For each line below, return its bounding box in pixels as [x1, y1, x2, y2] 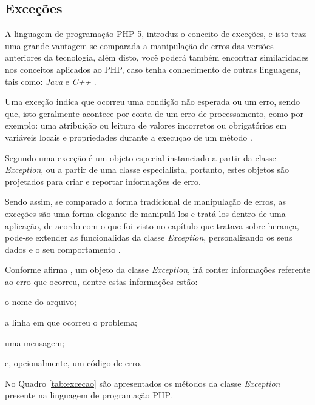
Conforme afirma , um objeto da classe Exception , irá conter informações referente [5, 263, 311, 276]
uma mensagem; [5, 336, 65, 349]
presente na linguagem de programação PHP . [5, 389, 172, 401]
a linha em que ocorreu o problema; [5, 316, 137, 329]
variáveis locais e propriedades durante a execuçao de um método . [5, 130, 252, 143]
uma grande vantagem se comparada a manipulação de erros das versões [5, 39, 274, 52]
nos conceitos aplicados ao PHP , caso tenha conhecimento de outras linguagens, [5, 62, 301, 75]
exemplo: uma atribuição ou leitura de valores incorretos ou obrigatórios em [5, 119, 287, 132]
